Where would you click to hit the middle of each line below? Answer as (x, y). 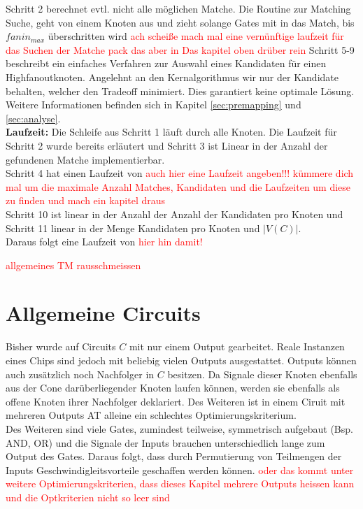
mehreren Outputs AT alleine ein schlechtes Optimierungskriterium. (151, 415)
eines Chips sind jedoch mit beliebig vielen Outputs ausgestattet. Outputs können (181, 360)
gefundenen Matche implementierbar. (85, 159)
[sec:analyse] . (33, 118)
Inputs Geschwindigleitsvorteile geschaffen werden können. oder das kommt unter (180, 469)
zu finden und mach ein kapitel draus (86, 200)
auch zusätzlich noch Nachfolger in (80, 374)
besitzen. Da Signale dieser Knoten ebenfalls (262, 374)
